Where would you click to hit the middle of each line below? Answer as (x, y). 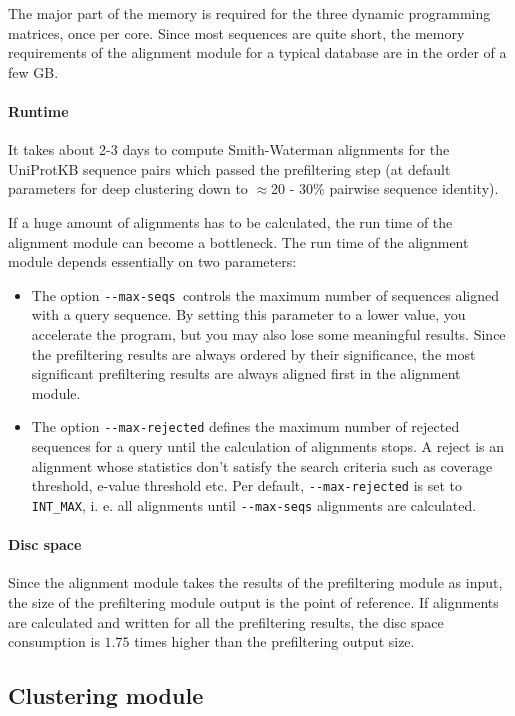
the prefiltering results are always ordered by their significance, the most (253, 353)
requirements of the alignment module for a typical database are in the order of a (257, 52)
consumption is (54, 641)
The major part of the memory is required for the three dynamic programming (249, 13)
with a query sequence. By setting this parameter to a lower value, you (248, 314)
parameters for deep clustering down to (128, 188)
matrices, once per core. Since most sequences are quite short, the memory (236, 32)
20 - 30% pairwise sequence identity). (385, 188)
